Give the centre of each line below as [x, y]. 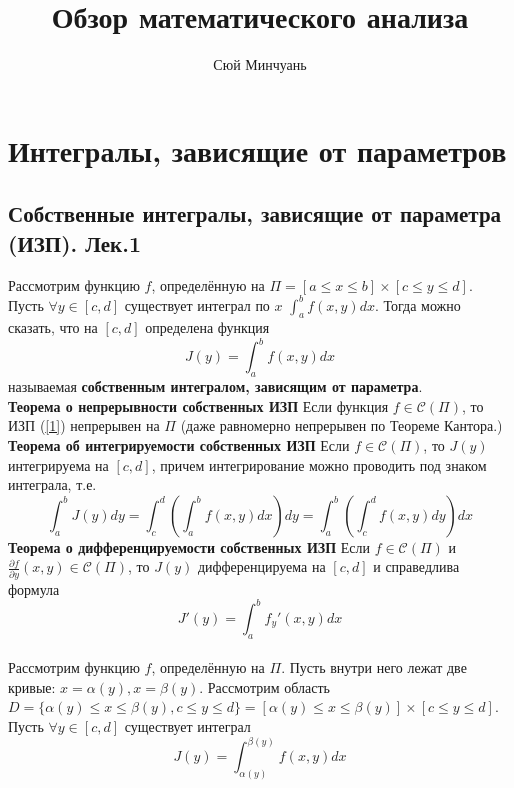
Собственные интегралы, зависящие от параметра [255, 213]
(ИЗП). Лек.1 [74, 242]
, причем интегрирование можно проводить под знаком [319, 464]
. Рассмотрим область [264, 686]
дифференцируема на [261, 566]
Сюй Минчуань [260, 64]
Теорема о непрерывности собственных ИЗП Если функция [198, 405]
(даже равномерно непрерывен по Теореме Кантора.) [341, 425]
